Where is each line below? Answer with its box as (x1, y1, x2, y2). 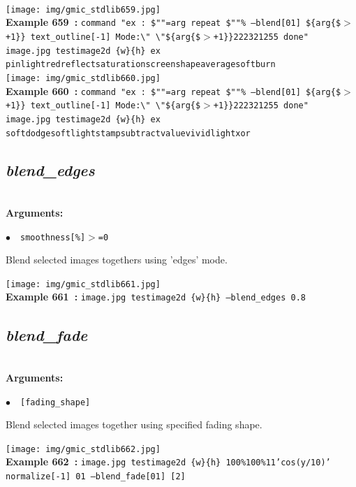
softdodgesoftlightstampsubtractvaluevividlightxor (6, 128, 251, 138)
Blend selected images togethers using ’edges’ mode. (6, 252, 228, 267)
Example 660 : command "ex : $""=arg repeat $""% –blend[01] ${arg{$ (6, 83, 341, 98)
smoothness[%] (20, 232, 86, 242)
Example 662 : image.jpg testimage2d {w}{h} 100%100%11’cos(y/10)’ (6, 454, 331, 469)
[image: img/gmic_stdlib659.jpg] (6, 4, 161, 15)
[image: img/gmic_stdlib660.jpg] (6, 73, 161, 83)
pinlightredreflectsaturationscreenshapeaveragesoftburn (6, 59, 276, 70)
